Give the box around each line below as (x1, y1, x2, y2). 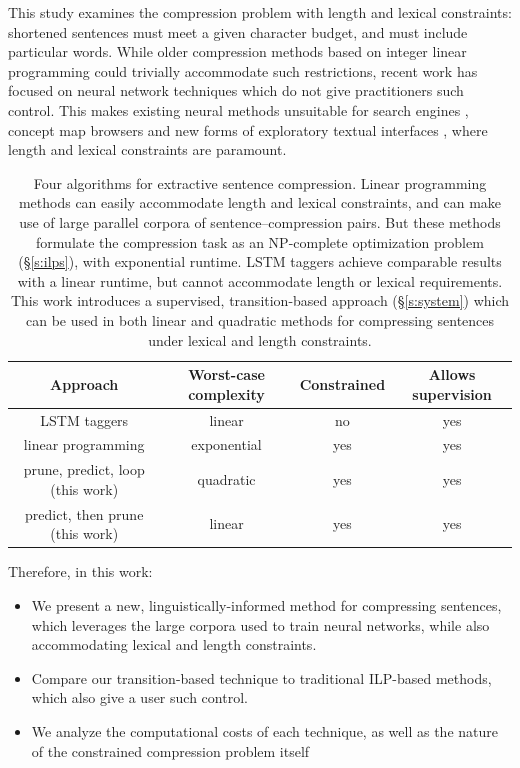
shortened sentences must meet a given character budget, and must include (8, 21, 468, 42)
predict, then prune (25, 503, 144, 524)
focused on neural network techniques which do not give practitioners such (8, 80, 464, 101)
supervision (412, 383, 492, 404)
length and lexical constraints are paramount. (8, 139, 287, 160)
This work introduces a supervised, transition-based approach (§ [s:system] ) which (10, 290, 510, 311)
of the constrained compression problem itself (31, 740, 310, 761)
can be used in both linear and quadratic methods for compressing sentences (25, 309, 495, 330)
